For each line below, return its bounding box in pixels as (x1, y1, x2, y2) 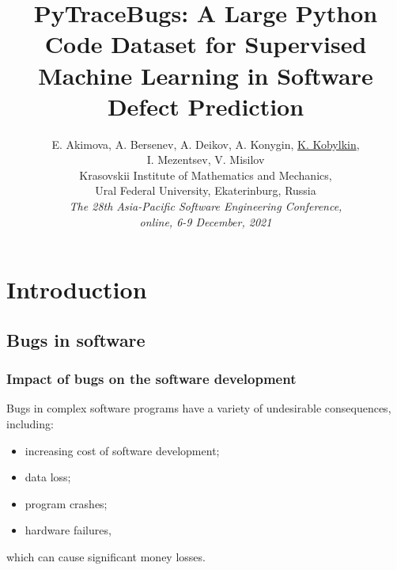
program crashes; (25, 495, 108, 511)
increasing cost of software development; (25, 442, 220, 458)
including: (6, 416, 54, 432)
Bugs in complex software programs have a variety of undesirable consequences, (6, 400, 391, 416)
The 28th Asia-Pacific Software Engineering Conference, (69, 198, 342, 215)
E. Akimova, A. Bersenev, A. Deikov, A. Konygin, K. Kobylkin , (51, 135, 360, 152)
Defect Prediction (107, 89, 304, 122)
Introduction (6, 273, 147, 306)
